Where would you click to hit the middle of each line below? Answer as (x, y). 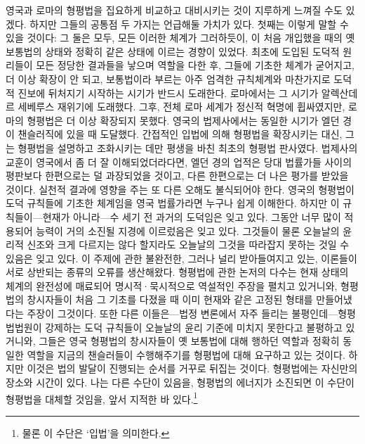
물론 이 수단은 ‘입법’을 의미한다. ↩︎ (96, 432)
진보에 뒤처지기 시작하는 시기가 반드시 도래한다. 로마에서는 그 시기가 (168, 93)
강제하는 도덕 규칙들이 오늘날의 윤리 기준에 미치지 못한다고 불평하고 (194, 327)
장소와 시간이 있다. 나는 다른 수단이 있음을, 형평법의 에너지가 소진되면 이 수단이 (180, 382)
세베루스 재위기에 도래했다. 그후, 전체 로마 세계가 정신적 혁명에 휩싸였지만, (181, 107)
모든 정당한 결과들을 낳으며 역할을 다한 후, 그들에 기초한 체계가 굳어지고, (195, 65)
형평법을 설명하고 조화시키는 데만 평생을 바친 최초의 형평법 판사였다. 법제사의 (188, 147)
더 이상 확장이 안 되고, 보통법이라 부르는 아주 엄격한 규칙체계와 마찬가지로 (168, 78)
